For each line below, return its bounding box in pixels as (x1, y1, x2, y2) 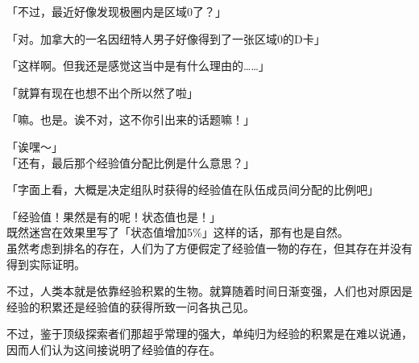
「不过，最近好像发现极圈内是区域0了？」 (6, 3, 226, 19)
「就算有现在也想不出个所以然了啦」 (6, 84, 198, 101)
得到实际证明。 (6, 255, 85, 272)
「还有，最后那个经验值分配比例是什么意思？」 (6, 154, 255, 171)
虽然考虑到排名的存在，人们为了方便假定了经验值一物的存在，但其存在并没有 (6, 239, 413, 256)
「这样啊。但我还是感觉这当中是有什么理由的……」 (6, 57, 270, 74)
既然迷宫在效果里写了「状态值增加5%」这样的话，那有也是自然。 (6, 224, 349, 241)
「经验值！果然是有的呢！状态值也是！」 (6, 208, 221, 225)
